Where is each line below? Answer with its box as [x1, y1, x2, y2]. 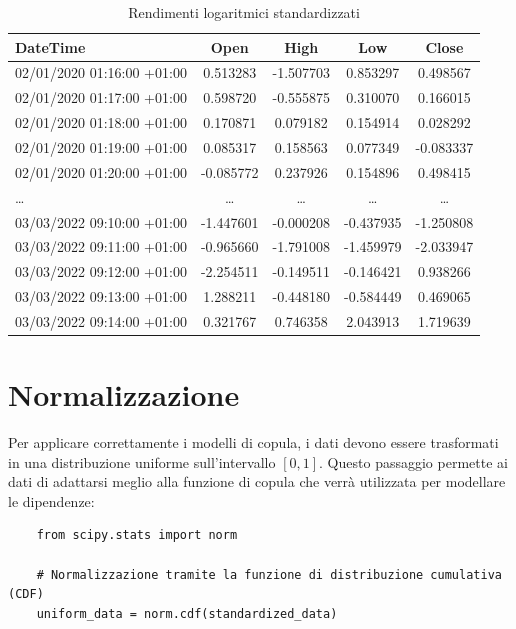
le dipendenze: [8, 490, 95, 511]
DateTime [15, 36, 86, 57]
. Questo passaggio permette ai [319, 451, 508, 472]
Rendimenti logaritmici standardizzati [128, 2, 360, 22]
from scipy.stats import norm [36, 528, 238, 543]
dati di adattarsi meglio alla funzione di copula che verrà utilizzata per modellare [8, 471, 506, 492]
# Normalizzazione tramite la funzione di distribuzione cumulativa [36, 567, 502, 582]
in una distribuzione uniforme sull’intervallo [8, 451, 276, 472]
